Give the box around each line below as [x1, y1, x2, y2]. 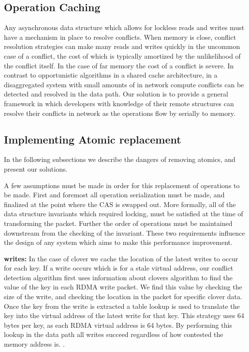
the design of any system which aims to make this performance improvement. [4, 237, 233, 247]
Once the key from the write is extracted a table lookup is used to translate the [4, 301, 240, 311]
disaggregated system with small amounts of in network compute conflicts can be [4, 79, 244, 89]
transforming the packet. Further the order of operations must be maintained [4, 218, 233, 228]
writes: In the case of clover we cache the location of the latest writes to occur [4, 253, 238, 263]
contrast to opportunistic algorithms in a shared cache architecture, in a [4, 70, 218, 80]
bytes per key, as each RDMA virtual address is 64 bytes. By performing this [4, 320, 232, 330]
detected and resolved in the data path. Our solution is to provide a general [4, 89, 228, 99]
